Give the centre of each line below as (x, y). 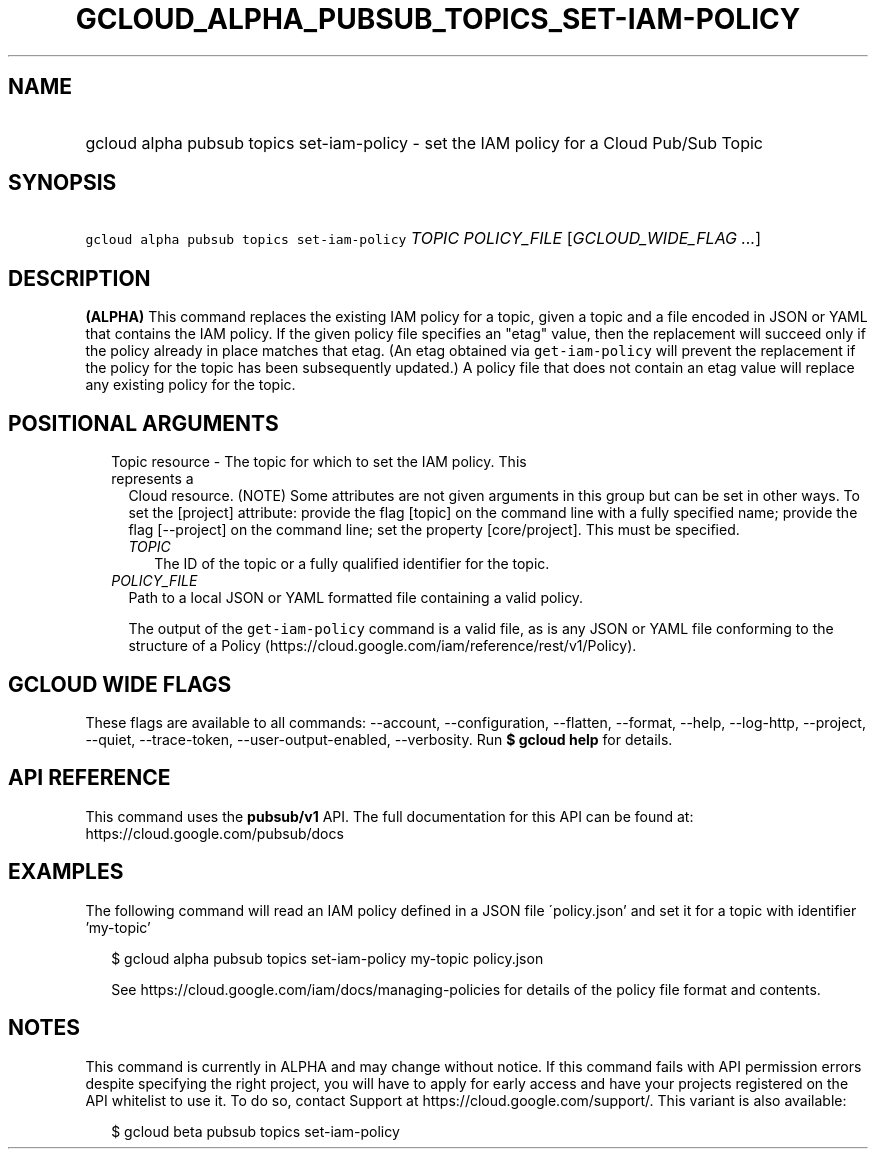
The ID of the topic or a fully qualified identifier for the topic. (352, 564)
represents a (152, 479)
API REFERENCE (89, 778)
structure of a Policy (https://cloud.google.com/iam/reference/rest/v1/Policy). (382, 646)
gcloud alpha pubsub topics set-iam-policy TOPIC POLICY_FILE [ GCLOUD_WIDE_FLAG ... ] (423, 238)
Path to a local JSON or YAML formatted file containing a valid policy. (356, 598)
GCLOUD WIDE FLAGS (120, 684)
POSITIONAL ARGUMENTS (143, 423)
